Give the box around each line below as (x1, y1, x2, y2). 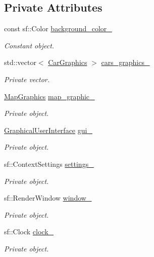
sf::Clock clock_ (4, 226, 54, 237)
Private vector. (4, 74, 50, 84)
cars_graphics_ (101, 57, 150, 68)
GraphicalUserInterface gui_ (4, 124, 92, 135)
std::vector (4, 57, 36, 68)
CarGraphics (48, 57, 87, 68)
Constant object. (4, 40, 55, 50)
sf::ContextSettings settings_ (4, 158, 94, 169)
